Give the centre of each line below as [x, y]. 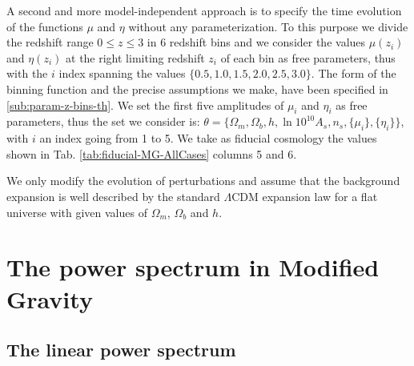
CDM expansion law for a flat [305, 196]
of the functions [45, 26]
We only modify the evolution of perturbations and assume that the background [203, 181]
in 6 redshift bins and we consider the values [256, 42]
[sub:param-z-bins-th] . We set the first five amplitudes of [145, 105]
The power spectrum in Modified [193, 267]
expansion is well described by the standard [113, 196]
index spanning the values [122, 73]
